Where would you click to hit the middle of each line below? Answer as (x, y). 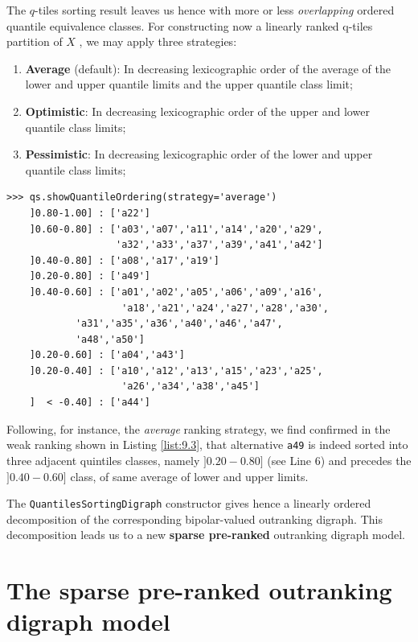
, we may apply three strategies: (158, 41)
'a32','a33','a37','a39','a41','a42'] (219, 245)
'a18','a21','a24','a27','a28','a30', (225, 308)
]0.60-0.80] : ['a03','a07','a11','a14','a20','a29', (176, 229)
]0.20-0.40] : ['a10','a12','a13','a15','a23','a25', (176, 370)
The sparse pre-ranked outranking (199, 590)
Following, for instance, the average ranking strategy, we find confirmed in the (199, 428)
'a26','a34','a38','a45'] (191, 387)
